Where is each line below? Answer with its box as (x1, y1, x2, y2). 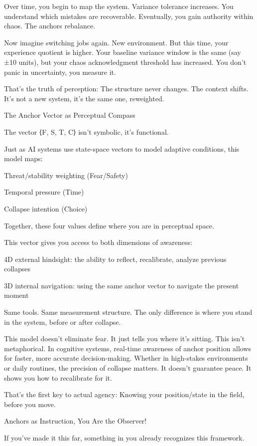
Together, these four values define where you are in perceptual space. (4, 220, 214, 230)
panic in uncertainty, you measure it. (4, 66, 116, 77)
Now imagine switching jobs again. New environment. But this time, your (4, 37, 229, 47)
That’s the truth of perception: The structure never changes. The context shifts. (4, 83, 249, 94)
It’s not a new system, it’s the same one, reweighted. (4, 93, 164, 103)
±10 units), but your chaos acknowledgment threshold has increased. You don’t (4, 56, 247, 67)
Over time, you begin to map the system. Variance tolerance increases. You (4, 1, 234, 11)
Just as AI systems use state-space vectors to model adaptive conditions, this (4, 143, 240, 154)
